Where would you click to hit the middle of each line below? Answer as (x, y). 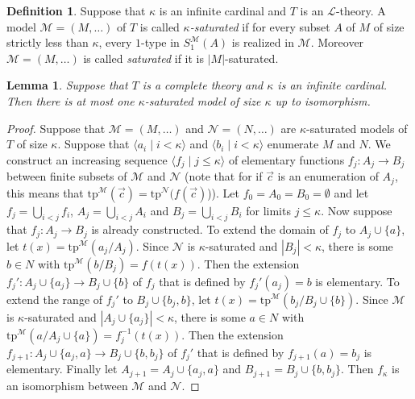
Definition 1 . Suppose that (76, 10)
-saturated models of (357, 128)
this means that (45, 192)
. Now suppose (357, 210)
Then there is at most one (71, 100)
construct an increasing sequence (87, 159)
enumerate (293, 144)
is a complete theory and (203, 85)
